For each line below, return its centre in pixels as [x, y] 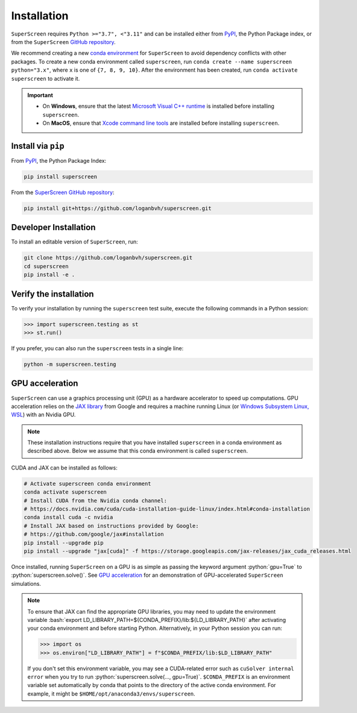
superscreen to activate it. [46, 78]
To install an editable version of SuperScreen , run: [74, 242]
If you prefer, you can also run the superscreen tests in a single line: [97, 348]
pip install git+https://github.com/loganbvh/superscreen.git [118, 208]
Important [40, 95]
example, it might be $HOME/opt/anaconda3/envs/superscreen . [111, 694]
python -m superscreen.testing [70, 364]
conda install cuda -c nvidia [68, 517]
